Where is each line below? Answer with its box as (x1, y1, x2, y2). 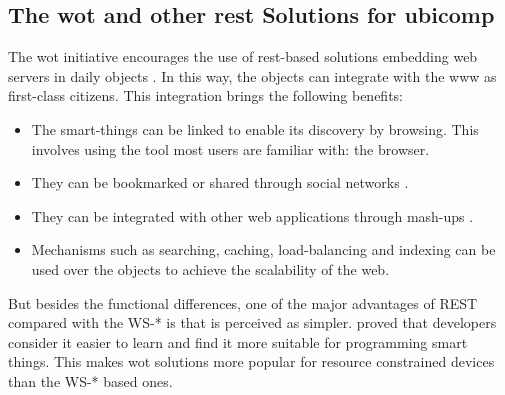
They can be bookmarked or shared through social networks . (31, 172, 409, 193)
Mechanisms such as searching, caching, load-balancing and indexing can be (31, 239, 496, 260)
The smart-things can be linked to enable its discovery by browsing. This (31, 118, 479, 139)
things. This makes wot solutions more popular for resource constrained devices (8, 351, 495, 372)
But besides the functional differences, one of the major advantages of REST (8, 292, 478, 313)
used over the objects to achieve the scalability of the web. (31, 258, 390, 279)
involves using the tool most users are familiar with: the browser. (31, 138, 430, 159)
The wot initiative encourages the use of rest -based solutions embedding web (8, 46, 478, 67)
